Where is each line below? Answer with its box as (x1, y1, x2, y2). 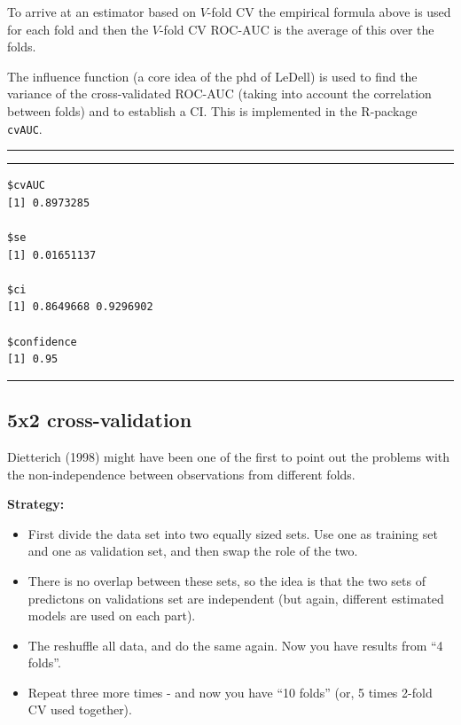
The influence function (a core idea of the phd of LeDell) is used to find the (7, 66, 418, 85)
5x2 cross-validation (7, 406, 192, 433)
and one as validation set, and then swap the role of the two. (27, 542, 358, 560)
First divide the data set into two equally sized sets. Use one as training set (27, 524, 438, 542)
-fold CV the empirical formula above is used (207, 3, 451, 20)
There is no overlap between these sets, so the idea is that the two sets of (27, 571, 426, 589)
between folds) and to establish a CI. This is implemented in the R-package (7, 101, 418, 120)
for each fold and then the (7, 19, 149, 38)
